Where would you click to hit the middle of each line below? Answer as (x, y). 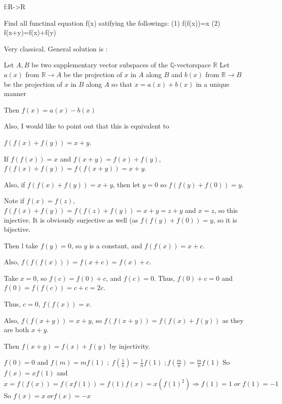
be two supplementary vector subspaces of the (100, 65)
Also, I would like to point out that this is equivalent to (86, 126)
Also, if (15, 184)
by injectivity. (130, 346)
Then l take (21, 245)
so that (122, 84)
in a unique (213, 84)
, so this (226, 210)
